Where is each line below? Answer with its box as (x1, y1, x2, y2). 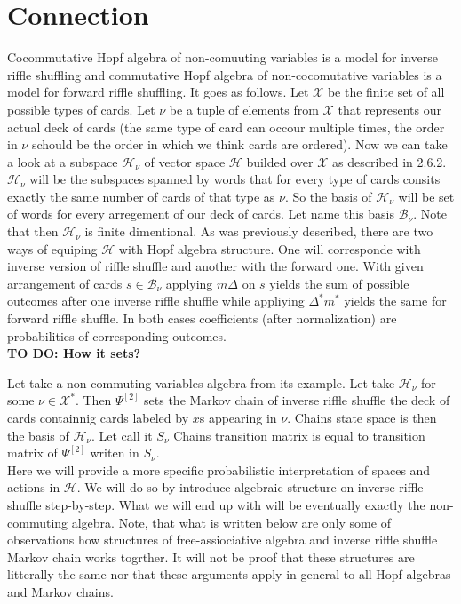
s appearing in (199, 409, 277, 426)
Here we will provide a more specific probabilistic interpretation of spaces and (7, 460, 431, 479)
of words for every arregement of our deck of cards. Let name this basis (7, 204, 394, 223)
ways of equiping (7, 239, 98, 258)
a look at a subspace (7, 152, 118, 171)
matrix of (7, 443, 58, 462)
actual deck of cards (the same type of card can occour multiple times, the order (7, 117, 445, 136)
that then (7, 222, 59, 241)
